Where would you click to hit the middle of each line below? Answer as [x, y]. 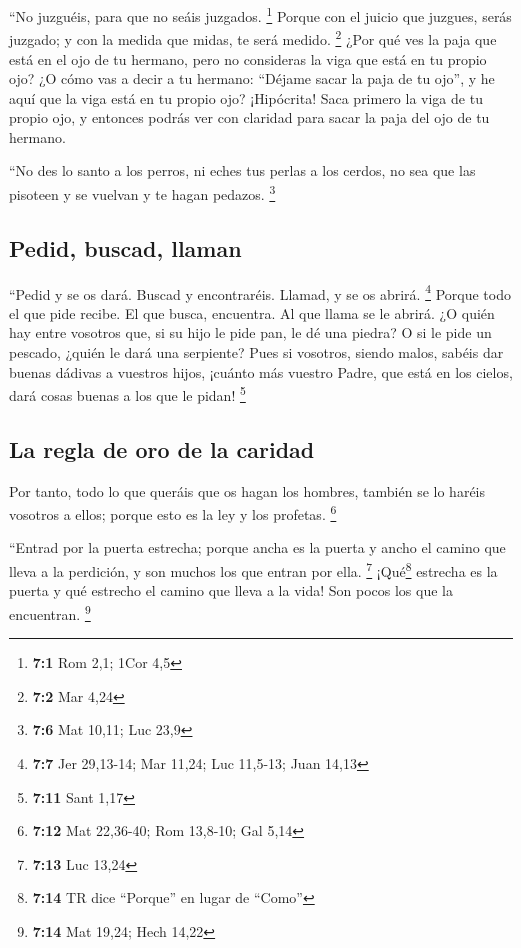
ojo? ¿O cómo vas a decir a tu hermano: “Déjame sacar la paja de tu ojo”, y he [252, 78]
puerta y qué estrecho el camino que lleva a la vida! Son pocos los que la [231, 590]
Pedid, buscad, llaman [125, 247]
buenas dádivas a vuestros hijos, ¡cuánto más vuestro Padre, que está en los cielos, [261, 371]
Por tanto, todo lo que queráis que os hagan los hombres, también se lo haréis [247, 490]
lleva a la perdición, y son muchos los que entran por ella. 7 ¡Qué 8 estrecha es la [253, 569]
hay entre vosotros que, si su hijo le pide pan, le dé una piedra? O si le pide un [250, 332]
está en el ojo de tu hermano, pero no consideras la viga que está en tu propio [248, 58]
